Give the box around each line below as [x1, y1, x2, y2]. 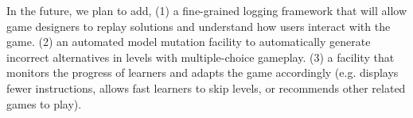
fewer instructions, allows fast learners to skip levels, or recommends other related [6, 79, 406, 96]
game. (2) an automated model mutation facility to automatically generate [6, 33, 371, 50]
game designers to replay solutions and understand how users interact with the [6, 17, 391, 34]
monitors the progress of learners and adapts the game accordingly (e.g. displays [6, 64, 399, 81]
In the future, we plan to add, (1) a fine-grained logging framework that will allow [6, 2, 407, 18]
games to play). [6, 95, 82, 112]
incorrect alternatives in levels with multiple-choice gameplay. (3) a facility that [6, 48, 395, 65]
